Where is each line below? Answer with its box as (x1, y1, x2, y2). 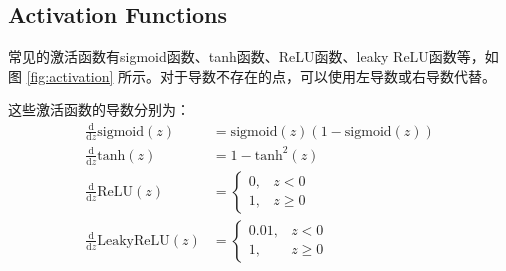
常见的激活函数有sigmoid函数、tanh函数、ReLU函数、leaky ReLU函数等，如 (8, 46, 499, 67)
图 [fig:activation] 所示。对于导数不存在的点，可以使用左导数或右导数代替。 (8, 65, 497, 86)
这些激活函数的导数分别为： (8, 99, 190, 120)
